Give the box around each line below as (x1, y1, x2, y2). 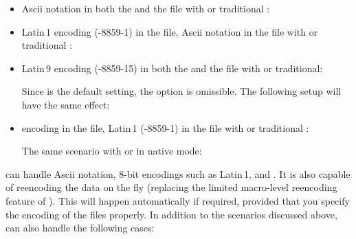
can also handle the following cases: (5, 220, 155, 235)
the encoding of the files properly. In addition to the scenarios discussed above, (5, 207, 337, 221)
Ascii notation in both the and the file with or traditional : (21, 1, 270, 15)
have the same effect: (21, 97, 110, 111)
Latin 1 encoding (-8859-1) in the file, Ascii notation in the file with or (21, 24, 318, 38)
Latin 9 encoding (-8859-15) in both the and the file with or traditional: (21, 60, 323, 75)
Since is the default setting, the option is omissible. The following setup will (21, 84, 342, 98)
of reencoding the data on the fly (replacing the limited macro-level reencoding (5, 180, 337, 194)
